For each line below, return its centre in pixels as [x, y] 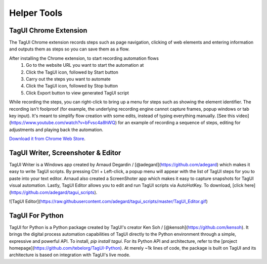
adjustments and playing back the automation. [56, 130]
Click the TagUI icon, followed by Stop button [72, 86]
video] [243, 116]
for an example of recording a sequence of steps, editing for [179, 123]
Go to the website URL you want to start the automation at [85, 65]
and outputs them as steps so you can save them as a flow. [69, 49]
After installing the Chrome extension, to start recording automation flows [84, 58]
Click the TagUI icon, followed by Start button [72, 72]
